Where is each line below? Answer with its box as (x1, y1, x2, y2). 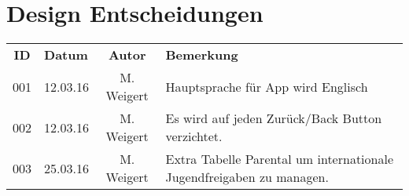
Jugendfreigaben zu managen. (165, 168, 329, 187)
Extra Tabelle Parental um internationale (165, 150, 394, 169)
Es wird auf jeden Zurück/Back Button (165, 109, 382, 128)
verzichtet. (165, 127, 223, 146)
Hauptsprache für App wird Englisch (165, 77, 368, 96)
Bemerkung (165, 45, 238, 64)
